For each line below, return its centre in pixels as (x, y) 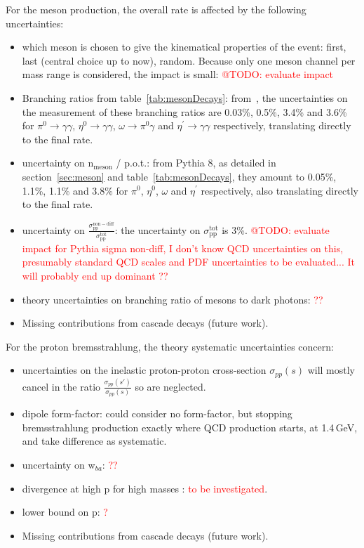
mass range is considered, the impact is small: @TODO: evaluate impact (178, 74)
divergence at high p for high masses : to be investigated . (145, 488)
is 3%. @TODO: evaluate (276, 229)
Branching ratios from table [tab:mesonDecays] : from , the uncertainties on (185, 97)
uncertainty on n (58, 163)
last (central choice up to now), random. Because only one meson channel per (189, 60)
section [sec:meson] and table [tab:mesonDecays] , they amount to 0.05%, (179, 176)
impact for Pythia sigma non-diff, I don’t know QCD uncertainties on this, (183, 248)
